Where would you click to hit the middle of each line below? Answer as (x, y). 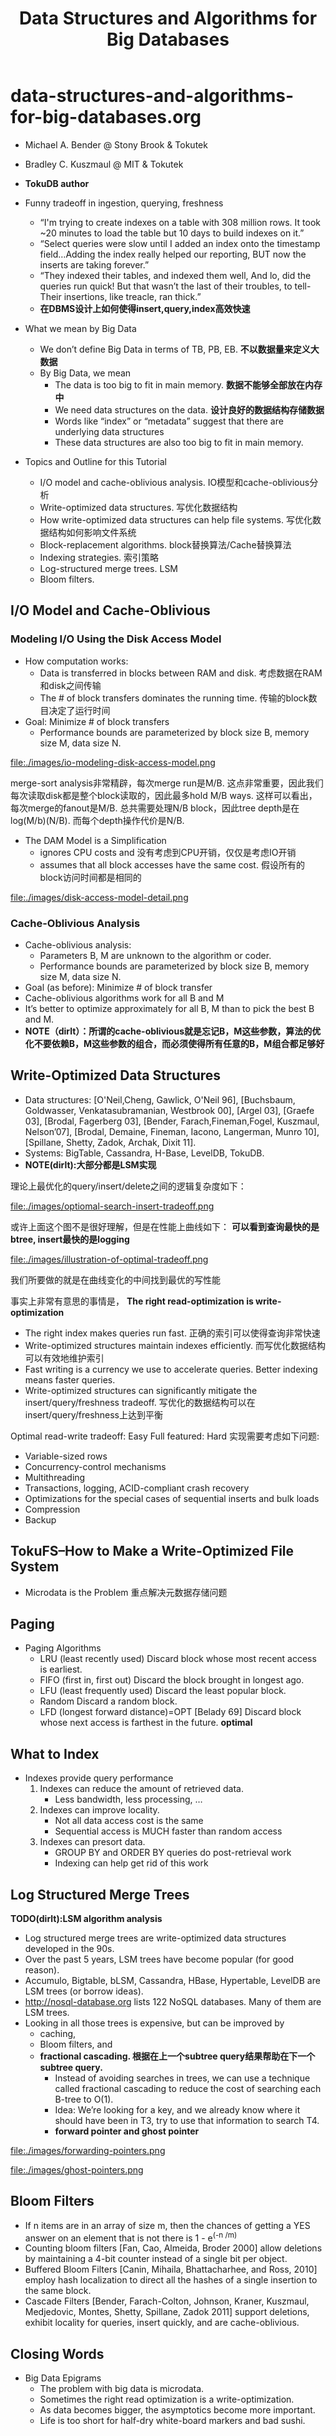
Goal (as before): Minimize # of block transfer (118, 987)
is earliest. (61, 1669)
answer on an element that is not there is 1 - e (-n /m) (131, 2237)
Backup (40, 1519)
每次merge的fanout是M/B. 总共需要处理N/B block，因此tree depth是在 (155, 808)
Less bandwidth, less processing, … (128, 1799)
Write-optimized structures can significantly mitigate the (141, 1390)
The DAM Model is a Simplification (95, 840)
